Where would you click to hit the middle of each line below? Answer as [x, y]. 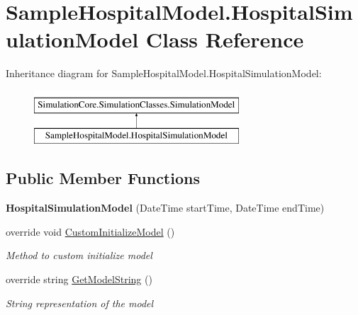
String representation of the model [80, 303]
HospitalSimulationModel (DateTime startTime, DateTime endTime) [165, 208]
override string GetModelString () [79, 279]
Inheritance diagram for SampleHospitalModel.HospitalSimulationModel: [164, 73]
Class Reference [225, 39]
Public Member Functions [103, 178]
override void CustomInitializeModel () [90, 231]
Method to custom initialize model [79, 255]
